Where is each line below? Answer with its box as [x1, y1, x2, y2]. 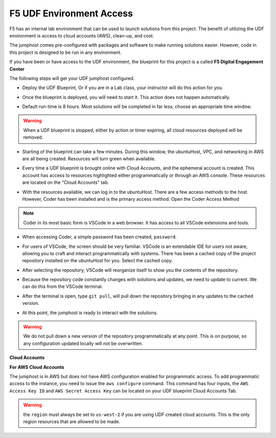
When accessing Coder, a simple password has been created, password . [22, 234, 177, 240]
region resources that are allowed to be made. [23, 418, 120, 425]
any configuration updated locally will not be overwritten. [23, 340, 143, 346]
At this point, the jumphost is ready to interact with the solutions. [22, 309, 158, 316]
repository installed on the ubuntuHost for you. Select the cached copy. [22, 258, 173, 264]
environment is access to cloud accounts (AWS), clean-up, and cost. [9, 32, 154, 38]
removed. [23, 134, 43, 140]
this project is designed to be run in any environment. [9, 49, 122, 55]
